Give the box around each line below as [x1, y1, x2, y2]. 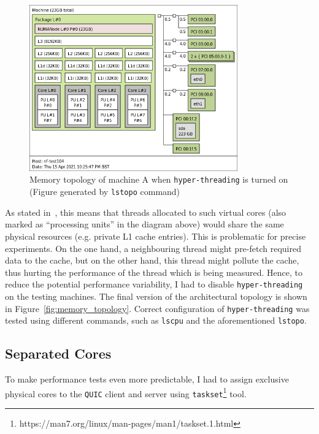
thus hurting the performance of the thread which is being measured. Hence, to [5, 265, 302, 278]
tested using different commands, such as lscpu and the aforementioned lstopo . [5, 314, 307, 327]
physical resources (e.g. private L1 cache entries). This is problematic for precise [5, 229, 306, 242]
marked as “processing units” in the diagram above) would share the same [5, 218, 284, 230]
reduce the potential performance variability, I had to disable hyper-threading [5, 278, 303, 291]
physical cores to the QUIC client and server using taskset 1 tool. [5, 385, 247, 400]
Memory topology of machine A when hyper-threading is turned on [29, 173, 288, 186]
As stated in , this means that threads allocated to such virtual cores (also [5, 205, 286, 218]
